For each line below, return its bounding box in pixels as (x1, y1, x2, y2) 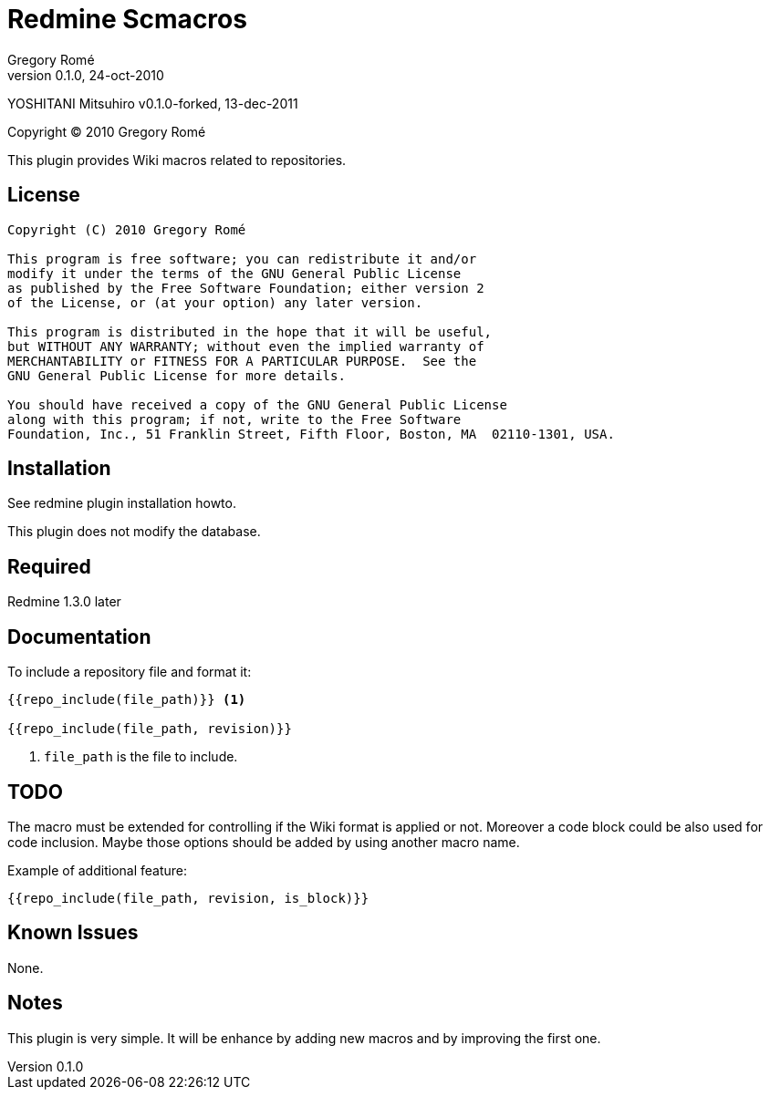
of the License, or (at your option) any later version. (7, 295, 423, 310)
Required (7, 554, 91, 578)
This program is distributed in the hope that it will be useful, (7, 324, 493, 339)
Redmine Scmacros (7, 4, 247, 35)
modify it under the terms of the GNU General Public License (7, 265, 462, 281)
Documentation (7, 625, 151, 648)
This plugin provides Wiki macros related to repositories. (7, 151, 347, 168)
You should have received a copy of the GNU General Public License (7, 397, 507, 412)
